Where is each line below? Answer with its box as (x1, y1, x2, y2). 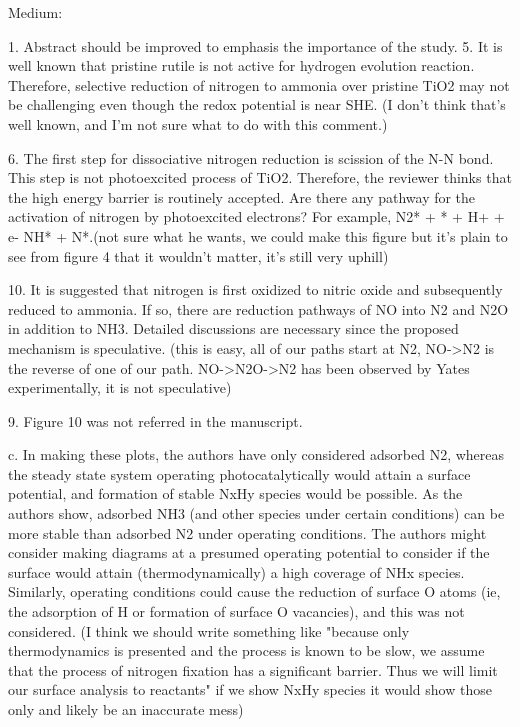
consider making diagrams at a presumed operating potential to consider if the (8, 542, 490, 563)
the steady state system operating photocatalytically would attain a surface (8, 463, 471, 484)
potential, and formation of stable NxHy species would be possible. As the (8, 483, 463, 504)
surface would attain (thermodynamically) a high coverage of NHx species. (8, 561, 465, 582)
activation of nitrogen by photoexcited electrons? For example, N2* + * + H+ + (8, 206, 505, 227)
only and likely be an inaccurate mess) (8, 699, 244, 719)
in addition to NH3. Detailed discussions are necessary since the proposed (8, 318, 459, 339)
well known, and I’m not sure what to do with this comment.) (8, 113, 388, 134)
